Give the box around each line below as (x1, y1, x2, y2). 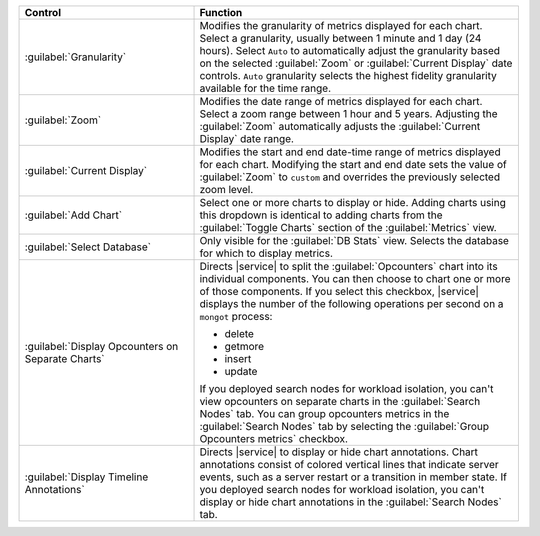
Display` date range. (199, 132, 295, 145)
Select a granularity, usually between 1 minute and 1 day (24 (199, 31, 482, 45)
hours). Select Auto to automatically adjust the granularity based (199, 44, 500, 57)
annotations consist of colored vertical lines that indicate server (199, 458, 499, 471)
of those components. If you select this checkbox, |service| (199, 285, 480, 298)
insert (224, 352, 252, 365)
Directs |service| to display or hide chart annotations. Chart (199, 445, 479, 459)
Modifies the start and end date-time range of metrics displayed (199, 145, 501, 159)
